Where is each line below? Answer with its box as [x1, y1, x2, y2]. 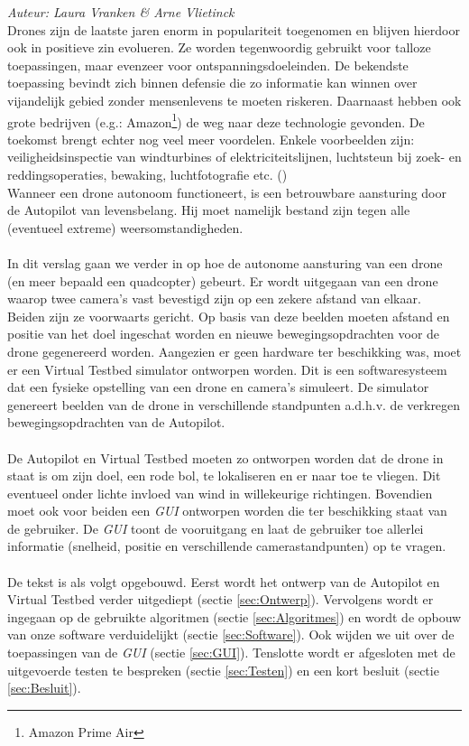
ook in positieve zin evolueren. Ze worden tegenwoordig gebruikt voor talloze [7, 38, 431, 57]
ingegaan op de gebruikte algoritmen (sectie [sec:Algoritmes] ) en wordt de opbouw [7, 607, 462, 626]
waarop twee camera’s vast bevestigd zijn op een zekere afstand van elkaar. [7, 289, 421, 308]
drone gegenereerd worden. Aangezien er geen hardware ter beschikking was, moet [7, 341, 462, 360]
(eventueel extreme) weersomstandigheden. [7, 218, 244, 237]
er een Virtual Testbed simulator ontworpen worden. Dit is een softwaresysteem [7, 359, 447, 378]
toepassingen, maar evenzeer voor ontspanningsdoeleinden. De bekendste [7, 55, 409, 74]
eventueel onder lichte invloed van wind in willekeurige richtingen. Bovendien [7, 483, 433, 502]
